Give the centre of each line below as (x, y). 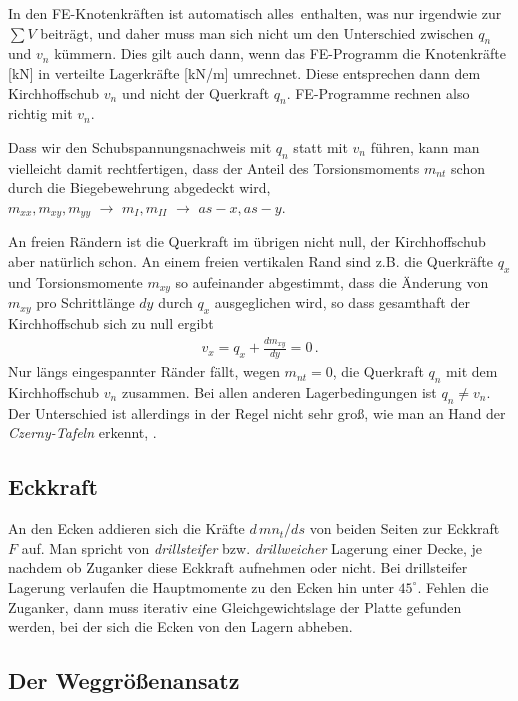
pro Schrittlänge (85, 302)
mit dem (472, 371)
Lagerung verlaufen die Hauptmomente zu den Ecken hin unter (201, 586)
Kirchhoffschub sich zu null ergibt (111, 323)
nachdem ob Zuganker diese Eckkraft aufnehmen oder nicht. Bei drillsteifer (238, 567)
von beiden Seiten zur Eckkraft (404, 528)
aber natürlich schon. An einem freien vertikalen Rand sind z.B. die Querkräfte (250, 261)
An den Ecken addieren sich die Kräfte (126, 528)
